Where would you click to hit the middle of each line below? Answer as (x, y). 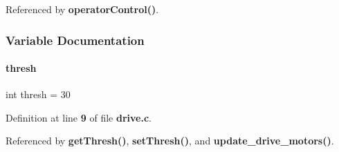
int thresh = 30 (38, 94)
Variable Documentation (75, 40)
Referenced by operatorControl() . (82, 9)
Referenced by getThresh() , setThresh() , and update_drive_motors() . (170, 141)
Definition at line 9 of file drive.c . (79, 117)
